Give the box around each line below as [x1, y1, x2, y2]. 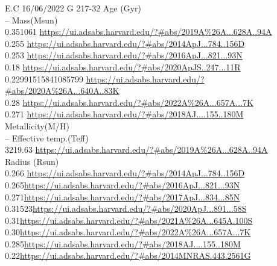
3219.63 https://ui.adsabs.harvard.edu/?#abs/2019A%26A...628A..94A [5, 143, 268, 156]
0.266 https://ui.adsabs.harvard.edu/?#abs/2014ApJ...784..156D [5, 167, 245, 179]
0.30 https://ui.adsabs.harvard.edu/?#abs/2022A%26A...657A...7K [5, 226, 251, 238]
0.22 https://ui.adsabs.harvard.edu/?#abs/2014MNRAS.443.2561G [5, 249, 251, 262]
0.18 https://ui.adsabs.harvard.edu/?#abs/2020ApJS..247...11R [5, 60, 241, 73]
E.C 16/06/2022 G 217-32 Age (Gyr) [5, 2, 141, 14]
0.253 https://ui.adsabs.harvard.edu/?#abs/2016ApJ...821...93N [5, 49, 243, 61]
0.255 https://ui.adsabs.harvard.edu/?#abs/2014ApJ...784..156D [5, 37, 245, 49]
